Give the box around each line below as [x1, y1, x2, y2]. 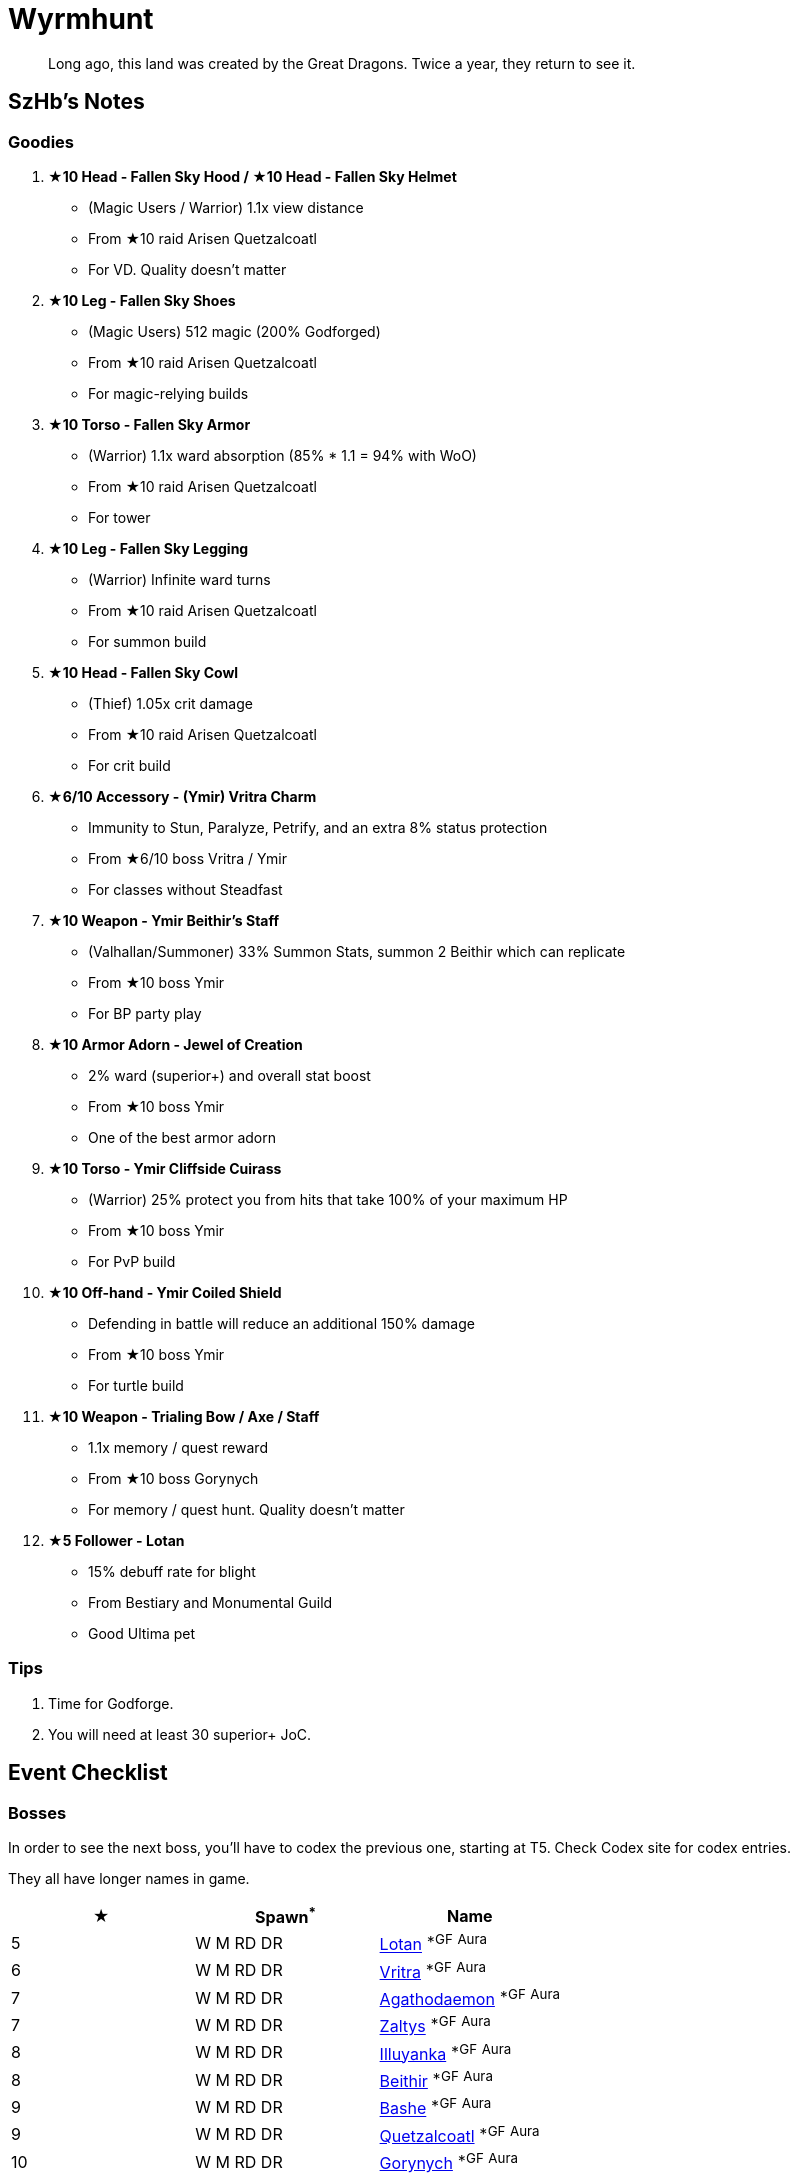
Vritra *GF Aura [379, 1958, 486, 1982]
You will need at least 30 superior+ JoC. [48, 1725, 312, 1743]
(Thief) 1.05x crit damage [88, 694, 253, 712]
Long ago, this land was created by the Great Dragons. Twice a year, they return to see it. [48, 54, 636, 72]
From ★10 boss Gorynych [88, 1469, 259, 1487]
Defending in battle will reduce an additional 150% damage [88, 1314, 475, 1332]
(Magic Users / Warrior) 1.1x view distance [88, 198, 364, 216]
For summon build [88, 632, 207, 650]
